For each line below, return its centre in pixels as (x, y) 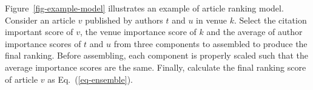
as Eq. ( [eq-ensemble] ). (90, 79)
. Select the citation (270, 20)
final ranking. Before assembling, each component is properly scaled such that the (157, 55)
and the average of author (254, 32)
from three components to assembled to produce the (210, 43)
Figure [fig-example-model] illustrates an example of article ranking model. (144, 8)
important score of (39, 32)
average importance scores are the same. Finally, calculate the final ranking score (156, 67)
